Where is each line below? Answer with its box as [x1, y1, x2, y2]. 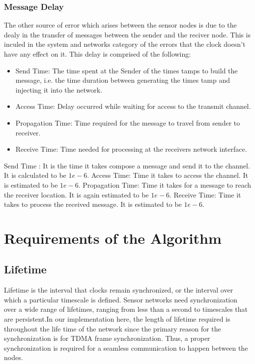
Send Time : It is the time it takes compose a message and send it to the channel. [4, 160, 250, 170]
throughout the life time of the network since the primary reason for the [4, 323, 221, 333]
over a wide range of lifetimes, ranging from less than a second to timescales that [4, 304, 248, 314]
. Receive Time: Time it [169, 189, 241, 199]
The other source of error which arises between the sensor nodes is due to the [4, 20, 237, 30]
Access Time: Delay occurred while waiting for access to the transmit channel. [15, 101, 251, 111]
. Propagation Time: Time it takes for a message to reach [78, 179, 251, 190]
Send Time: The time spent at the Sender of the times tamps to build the [15, 65, 238, 75]
